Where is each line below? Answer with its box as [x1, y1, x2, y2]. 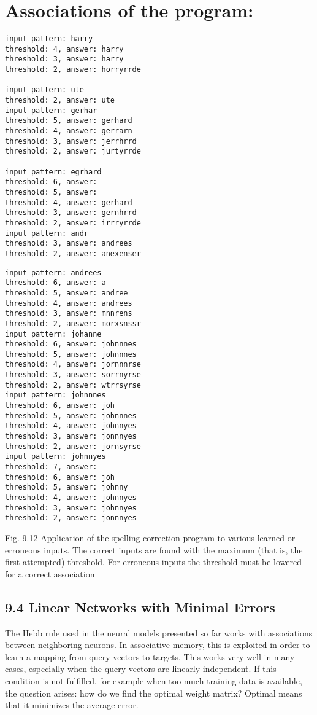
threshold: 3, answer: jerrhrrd [5, 136, 137, 146]
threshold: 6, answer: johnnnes [5, 340, 137, 349]
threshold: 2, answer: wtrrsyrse [5, 380, 141, 389]
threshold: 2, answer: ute [5, 96, 115, 105]
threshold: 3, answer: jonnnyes [5, 432, 137, 441]
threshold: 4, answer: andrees [5, 299, 132, 308]
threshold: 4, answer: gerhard [5, 198, 132, 207]
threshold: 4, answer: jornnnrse [5, 360, 141, 369]
